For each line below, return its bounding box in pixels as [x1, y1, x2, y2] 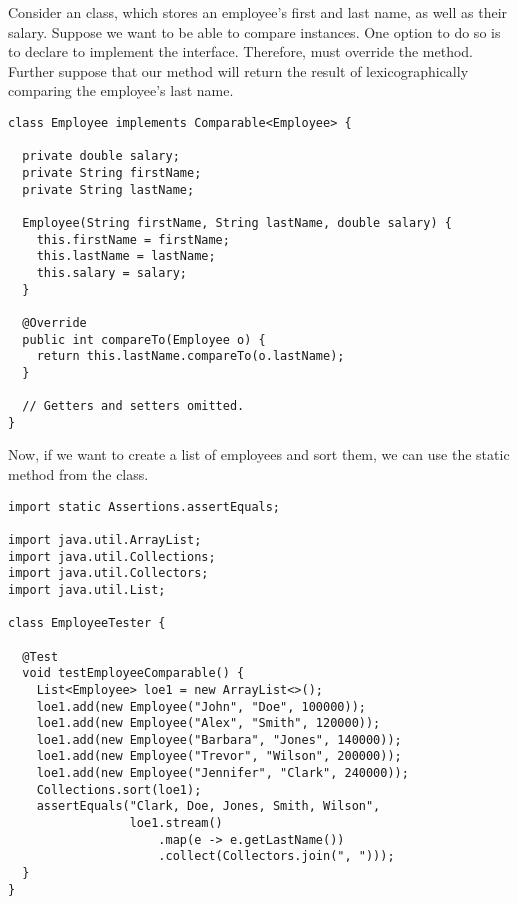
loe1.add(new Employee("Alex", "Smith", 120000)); [36, 716, 381, 731]
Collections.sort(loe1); [36, 782, 202, 797]
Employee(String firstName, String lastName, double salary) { [22, 215, 452, 230]
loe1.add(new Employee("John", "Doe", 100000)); [36, 699, 366, 714]
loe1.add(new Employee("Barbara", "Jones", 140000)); [36, 732, 402, 747]
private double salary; [22, 149, 180, 164]
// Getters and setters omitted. [22, 399, 245, 414]
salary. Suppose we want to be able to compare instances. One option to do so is [8, 21, 501, 42]
